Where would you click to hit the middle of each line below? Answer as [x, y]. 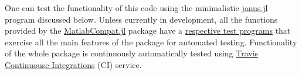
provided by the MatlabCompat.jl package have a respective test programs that [148, 31]
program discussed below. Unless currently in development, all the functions [141, 19]
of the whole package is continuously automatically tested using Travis [132, 53]
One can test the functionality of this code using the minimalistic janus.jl [136, 8]
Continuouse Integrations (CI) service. [73, 64]
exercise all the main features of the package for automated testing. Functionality [151, 42]
